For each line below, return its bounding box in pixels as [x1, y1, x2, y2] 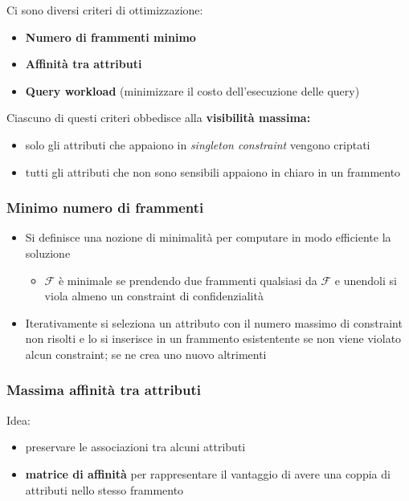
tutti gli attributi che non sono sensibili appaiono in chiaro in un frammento [25, 163, 401, 180]
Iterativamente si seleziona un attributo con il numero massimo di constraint [25, 314, 403, 331]
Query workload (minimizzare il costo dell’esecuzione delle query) [25, 82, 360, 99]
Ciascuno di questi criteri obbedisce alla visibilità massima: [6, 109, 311, 126]
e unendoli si [334, 271, 397, 288]
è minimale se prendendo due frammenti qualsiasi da [58, 271, 317, 288]
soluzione [25, 244, 71, 261]
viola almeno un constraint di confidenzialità [44, 287, 264, 304]
